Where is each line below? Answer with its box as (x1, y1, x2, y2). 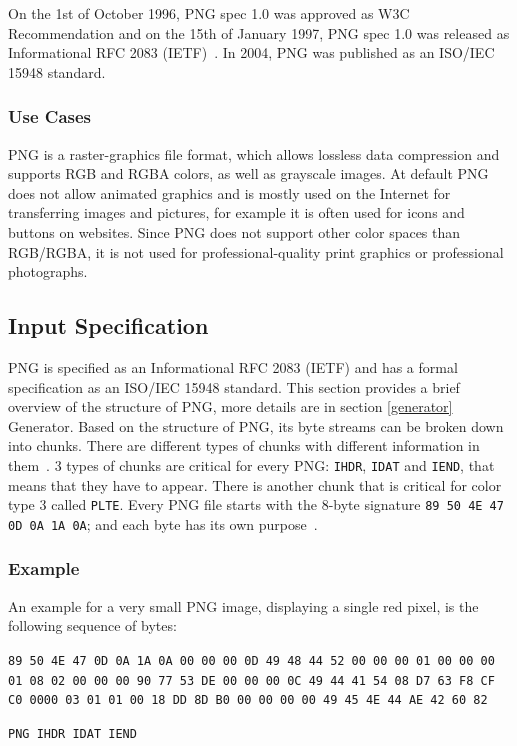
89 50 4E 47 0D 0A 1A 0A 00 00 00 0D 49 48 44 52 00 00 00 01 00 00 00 (8, 653, 495, 668)
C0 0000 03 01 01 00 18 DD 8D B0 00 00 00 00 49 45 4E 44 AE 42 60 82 (8, 693, 488, 708)
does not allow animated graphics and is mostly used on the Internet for (8, 182, 451, 203)
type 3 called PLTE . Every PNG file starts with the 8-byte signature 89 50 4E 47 (8, 494, 504, 515)
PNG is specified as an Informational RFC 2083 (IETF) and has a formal (8, 356, 458, 377)
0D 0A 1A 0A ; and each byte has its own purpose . (8, 513, 318, 534)
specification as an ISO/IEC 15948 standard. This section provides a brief (8, 376, 460, 397)
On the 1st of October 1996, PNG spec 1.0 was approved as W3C (8, 3, 410, 23)
